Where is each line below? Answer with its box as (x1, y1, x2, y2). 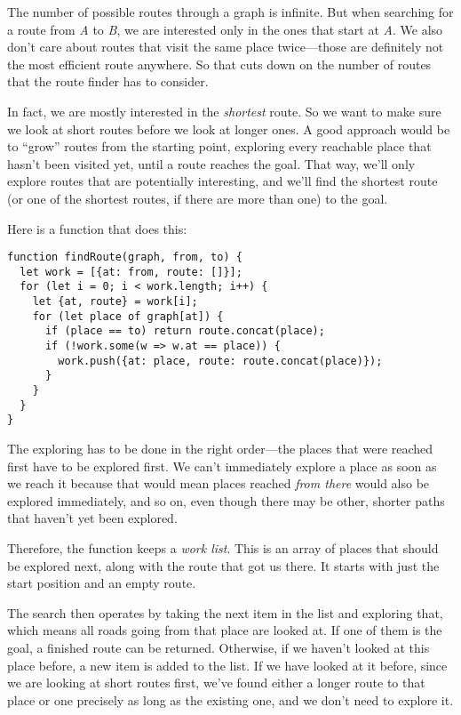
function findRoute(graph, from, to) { (7, 251, 242, 264)
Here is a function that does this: (7, 219, 187, 237)
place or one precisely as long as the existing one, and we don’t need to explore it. (7, 690, 454, 709)
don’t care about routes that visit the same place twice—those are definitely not (7, 37, 444, 56)
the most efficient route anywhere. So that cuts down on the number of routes (7, 54, 432, 73)
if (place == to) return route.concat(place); (44, 325, 325, 338)
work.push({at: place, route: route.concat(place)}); (58, 354, 383, 367)
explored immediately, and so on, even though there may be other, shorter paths (7, 491, 445, 510)
